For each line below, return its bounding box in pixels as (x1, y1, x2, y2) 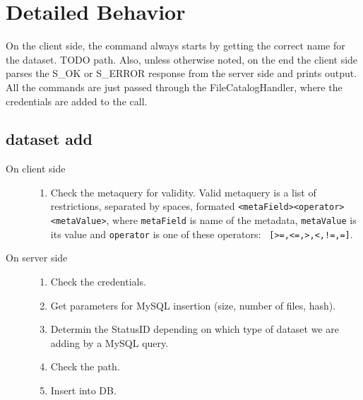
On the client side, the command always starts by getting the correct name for (6, 38, 345, 53)
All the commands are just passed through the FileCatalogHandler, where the (6, 79, 343, 94)
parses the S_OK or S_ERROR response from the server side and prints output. (6, 66, 357, 81)
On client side (6, 161, 66, 176)
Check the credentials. (50, 274, 146, 289)
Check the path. (50, 359, 120, 374)
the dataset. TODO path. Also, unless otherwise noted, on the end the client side (6, 52, 358, 66)
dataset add (6, 128, 93, 150)
